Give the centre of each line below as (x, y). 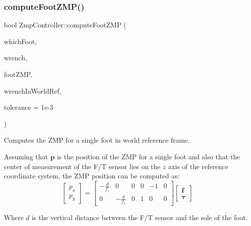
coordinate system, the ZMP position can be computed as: (92, 176)
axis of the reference (198, 166)
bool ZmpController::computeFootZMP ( (65, 25)
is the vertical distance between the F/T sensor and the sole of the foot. (140, 217)
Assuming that (26, 156)
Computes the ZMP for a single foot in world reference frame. (97, 140)
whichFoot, (21, 41)
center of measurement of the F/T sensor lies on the (82, 166)
